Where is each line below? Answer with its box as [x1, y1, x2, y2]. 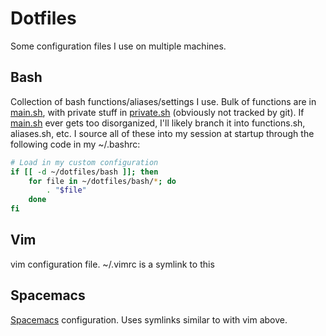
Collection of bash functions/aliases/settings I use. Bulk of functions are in [10, 95, 317, 107]
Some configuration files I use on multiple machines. [10, 40, 227, 52]
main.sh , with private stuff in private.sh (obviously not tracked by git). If [10, 106, 305, 118]
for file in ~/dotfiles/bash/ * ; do [28, 176, 177, 186]
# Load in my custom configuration [10, 157, 159, 167]
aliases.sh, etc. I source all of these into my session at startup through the [10, 127, 315, 139]
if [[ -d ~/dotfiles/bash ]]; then [10, 167, 159, 177]
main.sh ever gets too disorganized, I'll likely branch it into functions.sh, [10, 117, 306, 129]
